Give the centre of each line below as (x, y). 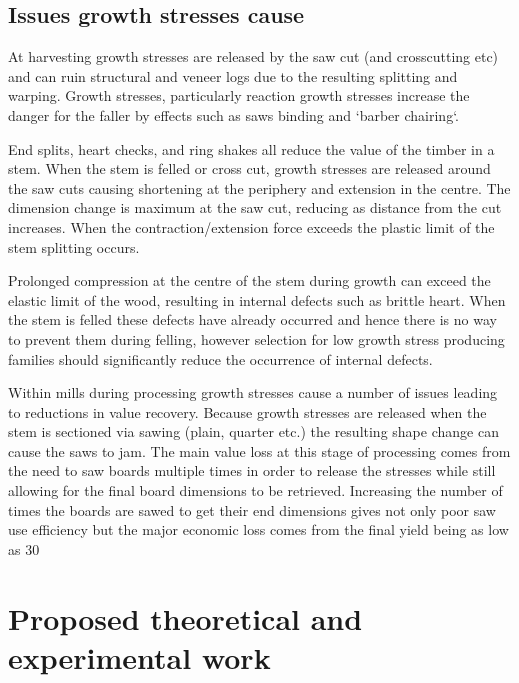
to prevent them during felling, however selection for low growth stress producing (256, 338)
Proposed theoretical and (185, 617)
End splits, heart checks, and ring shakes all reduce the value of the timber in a (251, 148)
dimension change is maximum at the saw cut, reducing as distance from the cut (255, 207)
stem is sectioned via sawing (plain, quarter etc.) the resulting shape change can (253, 431)
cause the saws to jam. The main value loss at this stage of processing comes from (259, 450)
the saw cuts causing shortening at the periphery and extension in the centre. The (259, 187)
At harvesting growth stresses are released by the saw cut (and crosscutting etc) (253, 56)
